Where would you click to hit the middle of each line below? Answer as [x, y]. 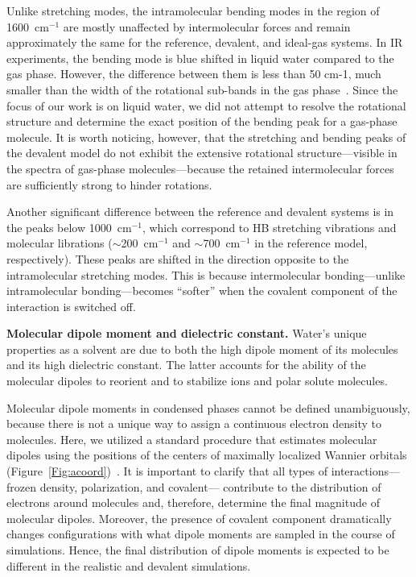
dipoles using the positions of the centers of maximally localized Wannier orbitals [207, 455]
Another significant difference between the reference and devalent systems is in [200, 212]
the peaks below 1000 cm [69, 227]
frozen [21, 486]
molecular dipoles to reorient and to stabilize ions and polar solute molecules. [197, 381]
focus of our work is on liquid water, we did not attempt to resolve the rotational [206, 105]
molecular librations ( [60, 243]
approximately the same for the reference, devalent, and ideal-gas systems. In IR [205, 42]
